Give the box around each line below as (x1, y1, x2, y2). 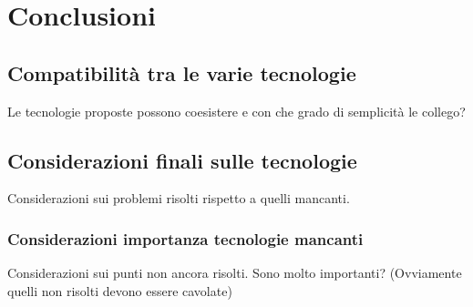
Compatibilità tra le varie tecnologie (7, 58, 356, 87)
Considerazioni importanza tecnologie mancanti (7, 227, 364, 250)
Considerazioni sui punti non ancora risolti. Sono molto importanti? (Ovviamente (7, 263, 462, 282)
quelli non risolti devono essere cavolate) (7, 281, 232, 300)
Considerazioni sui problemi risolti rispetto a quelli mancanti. (7, 189, 350, 208)
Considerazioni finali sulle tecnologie (7, 146, 357, 174)
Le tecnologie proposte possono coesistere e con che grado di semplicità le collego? (7, 101, 466, 120)
